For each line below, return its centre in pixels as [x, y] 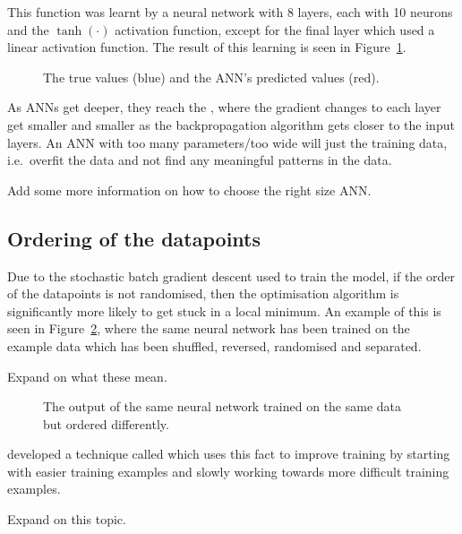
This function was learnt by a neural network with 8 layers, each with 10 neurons [230, 12]
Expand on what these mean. [87, 376]
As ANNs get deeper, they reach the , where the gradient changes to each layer [224, 107]
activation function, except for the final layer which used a [275, 29]
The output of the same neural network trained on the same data [222, 406]
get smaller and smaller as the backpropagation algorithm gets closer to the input [231, 124]
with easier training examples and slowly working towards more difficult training [228, 471]
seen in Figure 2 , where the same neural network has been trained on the [209, 328]
